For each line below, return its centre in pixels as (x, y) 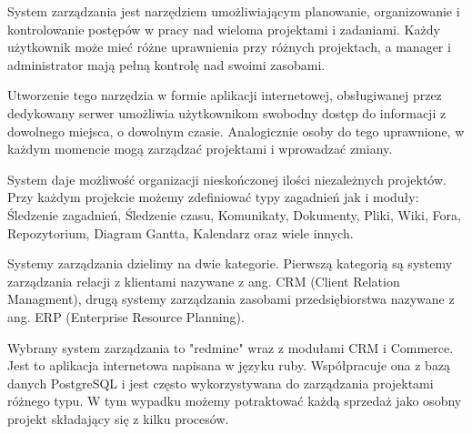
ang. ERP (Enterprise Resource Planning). (126, 316)
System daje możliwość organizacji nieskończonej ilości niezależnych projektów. (227, 179)
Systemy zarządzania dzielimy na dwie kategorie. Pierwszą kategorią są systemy (230, 263)
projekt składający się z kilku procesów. (118, 418)
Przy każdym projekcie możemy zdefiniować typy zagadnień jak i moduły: (213, 197)
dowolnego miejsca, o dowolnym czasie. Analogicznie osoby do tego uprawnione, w (236, 131)
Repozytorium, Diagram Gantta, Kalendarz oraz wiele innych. (181, 232)
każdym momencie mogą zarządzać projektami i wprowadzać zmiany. (200, 149)
